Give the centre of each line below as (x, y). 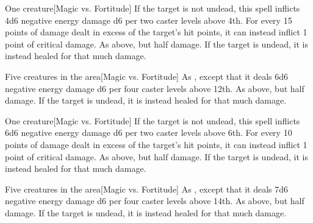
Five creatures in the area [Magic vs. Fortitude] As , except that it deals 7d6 (147, 189)
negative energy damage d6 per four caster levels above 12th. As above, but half (155, 88)
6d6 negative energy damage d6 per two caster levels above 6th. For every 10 (149, 133)
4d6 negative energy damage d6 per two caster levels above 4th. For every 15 (149, 20)
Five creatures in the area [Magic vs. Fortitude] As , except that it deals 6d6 (147, 76)
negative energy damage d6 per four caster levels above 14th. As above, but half (155, 201)
